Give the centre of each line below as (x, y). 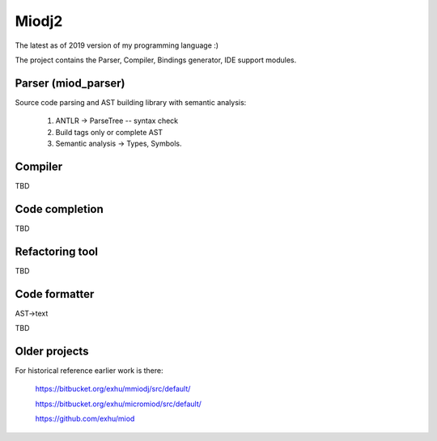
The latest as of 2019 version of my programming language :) (117, 45)
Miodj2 (39, 21)
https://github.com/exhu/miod (85, 419)
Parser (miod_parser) (70, 83)
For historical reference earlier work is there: (89, 370)
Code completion (59, 209)
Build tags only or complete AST (109, 132)
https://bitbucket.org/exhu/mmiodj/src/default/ (113, 389)
